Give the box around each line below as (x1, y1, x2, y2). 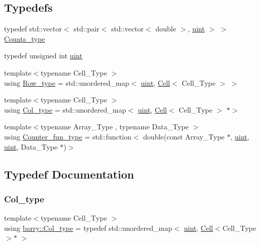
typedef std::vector (4, 23, 62, 34)
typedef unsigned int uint (4, 50, 83, 61)
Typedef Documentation (4, 166, 134, 182)
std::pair (74, 23, 100, 34)
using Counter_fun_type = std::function (4, 131, 132, 142)
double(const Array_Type (143, 131, 225, 142)
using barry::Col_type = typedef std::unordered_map (4, 222, 172, 233)
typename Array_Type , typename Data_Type (41, 121, 189, 132)
